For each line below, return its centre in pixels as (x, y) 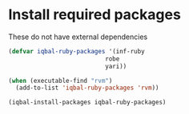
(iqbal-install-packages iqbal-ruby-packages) (87, 102)
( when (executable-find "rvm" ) (60, 81)
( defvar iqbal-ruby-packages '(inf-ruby (77, 51)
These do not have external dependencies (78, 37)
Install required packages (95, 15)
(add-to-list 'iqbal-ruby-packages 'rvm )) (87, 88)
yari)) (116, 66)
